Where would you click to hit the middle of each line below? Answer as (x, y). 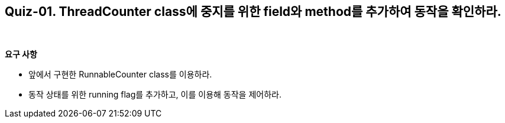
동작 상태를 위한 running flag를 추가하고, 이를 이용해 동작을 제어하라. (155, 95)
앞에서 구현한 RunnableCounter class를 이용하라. (120, 75)
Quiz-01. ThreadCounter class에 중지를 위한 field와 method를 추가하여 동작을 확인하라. (253, 12)
